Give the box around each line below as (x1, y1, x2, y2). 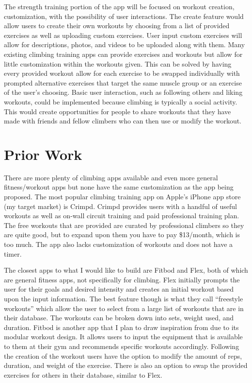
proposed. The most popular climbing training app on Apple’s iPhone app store (4, 191, 241, 202)
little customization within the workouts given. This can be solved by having (4, 58, 232, 69)
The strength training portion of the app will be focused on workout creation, (4, 1, 235, 11)
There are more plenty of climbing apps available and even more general (4, 172, 218, 182)
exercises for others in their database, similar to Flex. (4, 369, 162, 380)
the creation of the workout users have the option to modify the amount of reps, (4, 350, 242, 361)
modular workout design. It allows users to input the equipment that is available (4, 331, 243, 342)
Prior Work (4, 144, 82, 164)
